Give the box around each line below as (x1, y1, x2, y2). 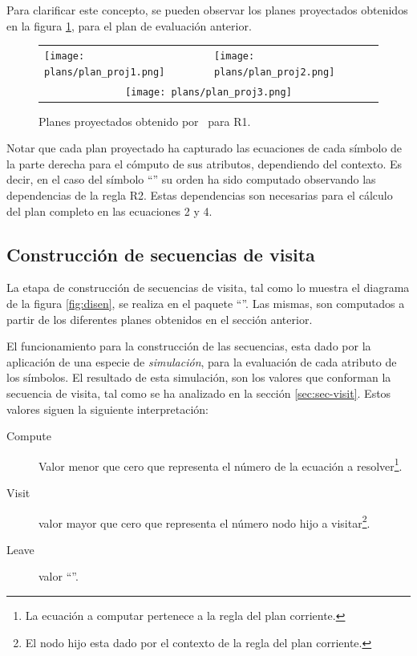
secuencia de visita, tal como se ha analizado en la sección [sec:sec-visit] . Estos (6, 384, 391, 401)
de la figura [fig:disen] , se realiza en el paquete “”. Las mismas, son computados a (6, 295, 405, 312)
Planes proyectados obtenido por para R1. (38, 112, 251, 129)
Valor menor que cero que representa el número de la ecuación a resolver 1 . (38, 455, 403, 474)
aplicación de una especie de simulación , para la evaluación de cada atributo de (6, 353, 397, 370)
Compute (6, 427, 51, 444)
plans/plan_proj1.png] (44, 66, 165, 78)
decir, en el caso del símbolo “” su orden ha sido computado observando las (6, 171, 376, 188)
